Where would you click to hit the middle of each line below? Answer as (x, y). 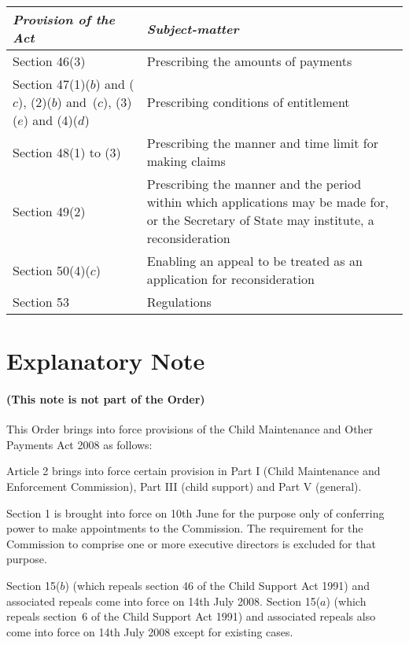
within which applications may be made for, (267, 202)
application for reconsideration (230, 279)
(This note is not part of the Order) (106, 398)
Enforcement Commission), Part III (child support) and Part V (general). (184, 486)
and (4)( (55, 120)
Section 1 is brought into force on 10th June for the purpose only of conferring (195, 512)
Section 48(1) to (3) (67, 152)
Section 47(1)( (52, 84)
